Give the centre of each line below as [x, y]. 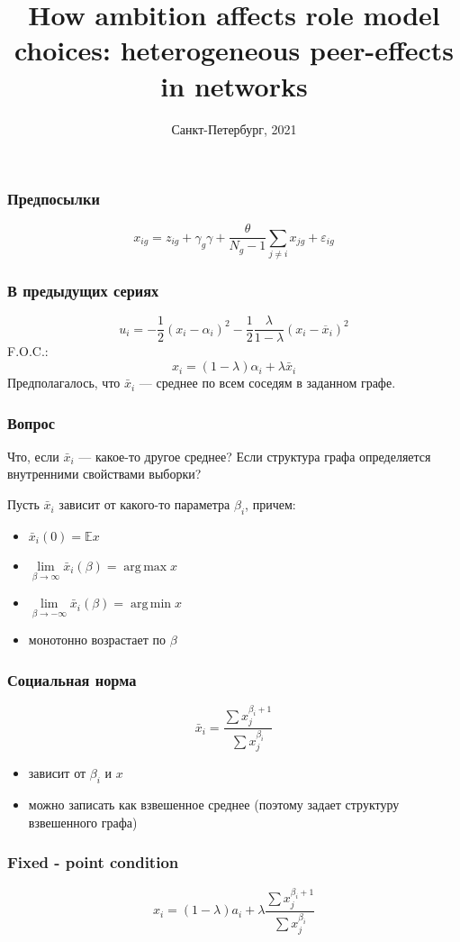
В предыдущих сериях [83, 291]
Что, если [33, 456]
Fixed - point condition [93, 862]
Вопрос [32, 422]
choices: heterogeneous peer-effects [234, 50]
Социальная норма [72, 679]
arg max [145, 567]
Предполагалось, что [64, 383]
